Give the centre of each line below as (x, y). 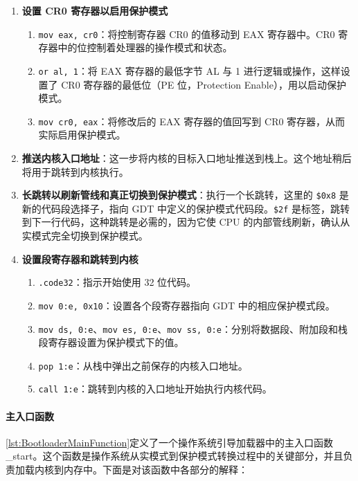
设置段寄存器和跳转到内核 (80, 258)
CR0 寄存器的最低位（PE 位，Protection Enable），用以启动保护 (204, 84)
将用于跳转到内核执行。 (75, 171)
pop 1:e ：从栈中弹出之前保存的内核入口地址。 (143, 365)
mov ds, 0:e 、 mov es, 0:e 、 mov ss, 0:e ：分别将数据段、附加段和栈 (193, 328)
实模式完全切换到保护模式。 (85, 236)
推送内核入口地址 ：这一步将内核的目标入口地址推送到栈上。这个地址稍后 (187, 157)
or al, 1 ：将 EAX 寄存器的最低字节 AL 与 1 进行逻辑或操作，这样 (189, 70)
